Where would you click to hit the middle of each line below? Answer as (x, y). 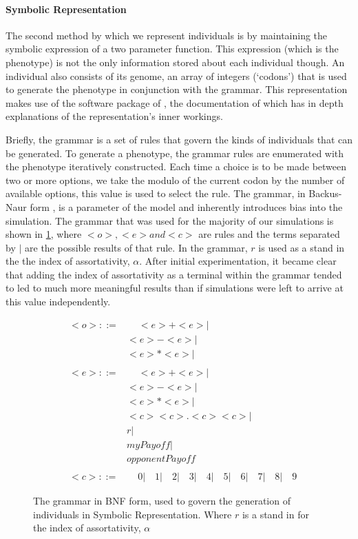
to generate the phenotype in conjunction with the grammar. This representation (177, 89)
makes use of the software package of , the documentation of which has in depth (175, 102)
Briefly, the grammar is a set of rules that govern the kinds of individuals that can (179, 139)
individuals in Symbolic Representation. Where (133, 514)
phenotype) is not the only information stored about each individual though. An (175, 62)
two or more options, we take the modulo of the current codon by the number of (175, 180)
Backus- (325, 193)
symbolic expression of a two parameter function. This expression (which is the (172, 49)
